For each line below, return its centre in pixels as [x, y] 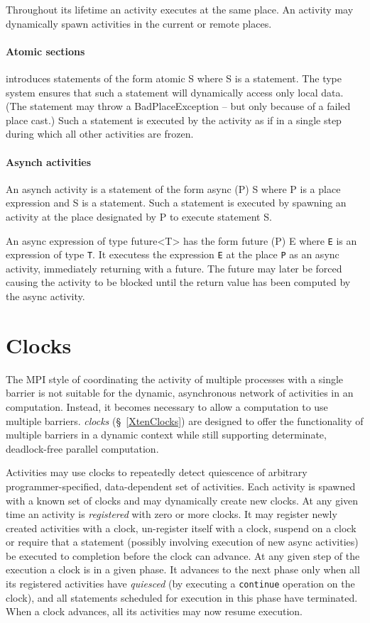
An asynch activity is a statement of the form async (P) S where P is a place [173, 188]
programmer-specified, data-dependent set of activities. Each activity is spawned [181, 486]
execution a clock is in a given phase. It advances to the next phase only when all [183, 569]
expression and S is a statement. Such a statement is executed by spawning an [176, 203]
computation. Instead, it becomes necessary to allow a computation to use [167, 406]
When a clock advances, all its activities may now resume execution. [154, 611]
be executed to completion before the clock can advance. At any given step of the [183, 555]
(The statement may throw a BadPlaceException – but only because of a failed [178, 106]
